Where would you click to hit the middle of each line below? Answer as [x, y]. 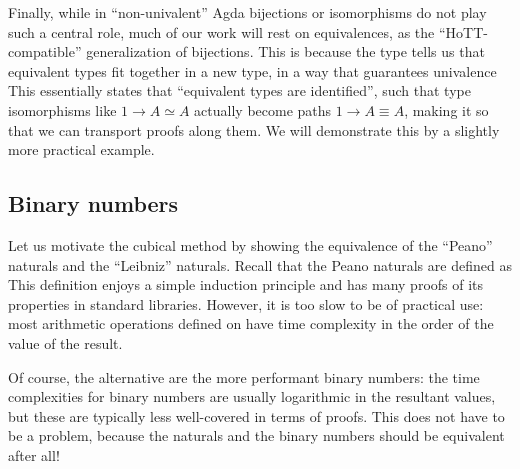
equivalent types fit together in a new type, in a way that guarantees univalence [252, 70]
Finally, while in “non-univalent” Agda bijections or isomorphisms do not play [247, 12]
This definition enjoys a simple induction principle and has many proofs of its [246, 284]
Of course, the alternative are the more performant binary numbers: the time [244, 376]
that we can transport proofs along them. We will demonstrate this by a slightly [254, 129]
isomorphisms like [62, 109]
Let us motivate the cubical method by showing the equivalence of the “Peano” [250, 244]
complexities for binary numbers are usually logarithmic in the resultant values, [252, 396]
